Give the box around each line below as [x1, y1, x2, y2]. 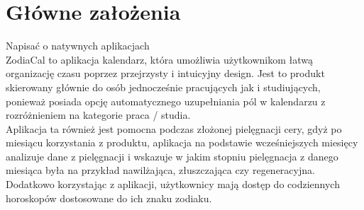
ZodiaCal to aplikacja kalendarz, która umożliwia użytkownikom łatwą [6, 52, 313, 66]
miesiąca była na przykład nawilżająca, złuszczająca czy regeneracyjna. [6, 163, 315, 177]
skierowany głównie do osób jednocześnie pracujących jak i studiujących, [6, 79, 321, 94]
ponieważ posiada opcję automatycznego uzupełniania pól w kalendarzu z [6, 93, 326, 108]
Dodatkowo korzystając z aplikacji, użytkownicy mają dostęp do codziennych [6, 177, 340, 192]
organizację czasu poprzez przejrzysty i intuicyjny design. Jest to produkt [6, 66, 325, 81]
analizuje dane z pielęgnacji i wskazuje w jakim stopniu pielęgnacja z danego [6, 148, 338, 163]
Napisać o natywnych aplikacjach [6, 38, 150, 53]
